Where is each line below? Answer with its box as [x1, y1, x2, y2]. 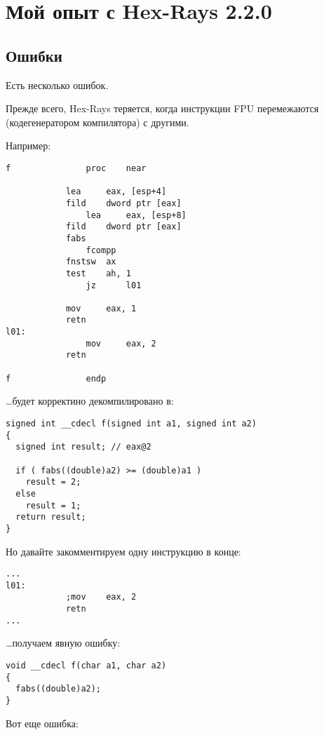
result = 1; [25, 500, 81, 511]
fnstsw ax [65, 257, 116, 267]
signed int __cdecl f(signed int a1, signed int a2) [6, 419, 257, 429]
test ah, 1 [65, 268, 131, 278]
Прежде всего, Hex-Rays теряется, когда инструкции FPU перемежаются [6, 101, 319, 116]
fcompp [86, 245, 116, 255]
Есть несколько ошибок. [6, 77, 109, 92]
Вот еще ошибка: [6, 715, 79, 730]
